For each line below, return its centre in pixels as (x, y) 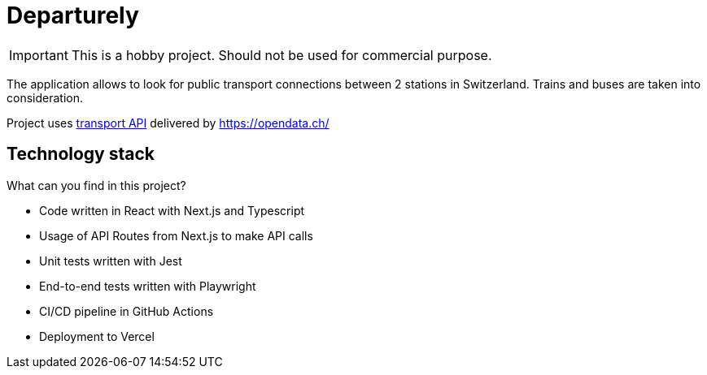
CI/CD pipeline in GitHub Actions (127, 311)
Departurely (73, 15)
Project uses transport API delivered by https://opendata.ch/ (168, 123)
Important (39, 55)
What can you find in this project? (96, 185)
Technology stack (81, 154)
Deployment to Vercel (97, 336)
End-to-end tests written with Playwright (148, 286)
